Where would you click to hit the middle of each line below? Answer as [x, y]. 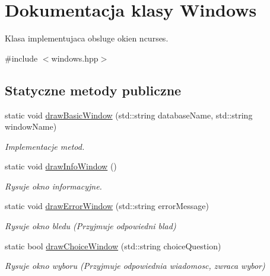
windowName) [31, 126]
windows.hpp [75, 58]
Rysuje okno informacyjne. [53, 186]
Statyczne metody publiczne [93, 90]
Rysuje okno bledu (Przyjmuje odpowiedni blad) [90, 226]
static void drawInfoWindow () [61, 166]
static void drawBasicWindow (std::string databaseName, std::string [129, 115]
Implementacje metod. [45, 146]
